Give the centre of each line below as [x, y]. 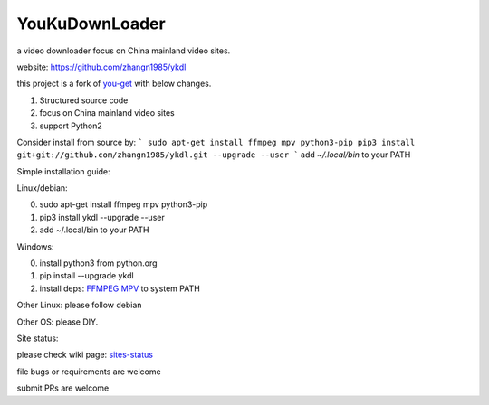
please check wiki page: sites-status [85, 355]
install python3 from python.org [98, 263]
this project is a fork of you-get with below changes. [114, 84]
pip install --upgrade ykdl [87, 276]
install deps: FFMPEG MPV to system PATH [120, 288]
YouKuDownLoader [91, 24]
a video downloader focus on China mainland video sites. [124, 51]
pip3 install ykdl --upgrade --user [102, 217]
